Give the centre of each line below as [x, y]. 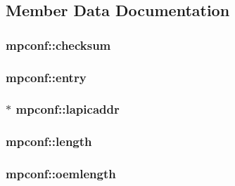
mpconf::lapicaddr [68, 109]
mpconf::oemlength [61, 174]
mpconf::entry [46, 77]
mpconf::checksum [58, 45]
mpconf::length [49, 141]
